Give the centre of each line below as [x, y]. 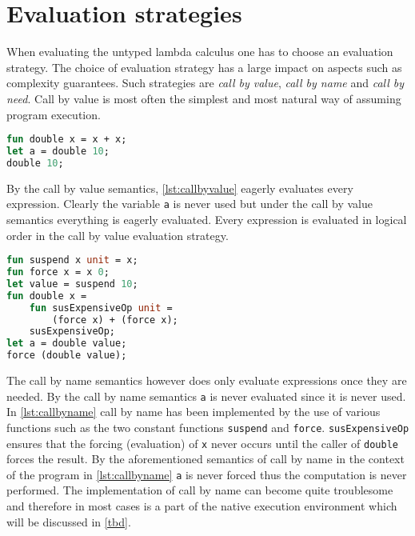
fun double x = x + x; [67, 140]
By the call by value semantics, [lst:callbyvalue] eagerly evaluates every [180, 188]
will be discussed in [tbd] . [69, 521]
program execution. [54, 114]
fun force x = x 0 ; [58, 272]
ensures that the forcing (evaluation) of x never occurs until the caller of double [202, 443]
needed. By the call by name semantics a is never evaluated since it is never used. [206, 396]
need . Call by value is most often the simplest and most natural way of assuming [204, 98]
